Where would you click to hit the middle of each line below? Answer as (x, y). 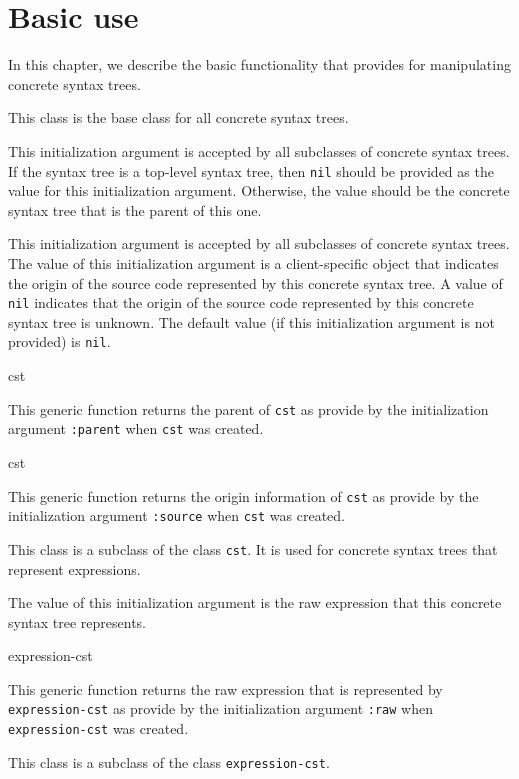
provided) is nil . (59, 341)
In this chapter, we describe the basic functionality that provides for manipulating (259, 64)
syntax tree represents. (77, 621)
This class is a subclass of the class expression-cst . (169, 761)
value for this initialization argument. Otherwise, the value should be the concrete (259, 190)
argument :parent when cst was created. (136, 428)
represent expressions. (74, 568)
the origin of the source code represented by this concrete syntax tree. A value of (255, 282)
